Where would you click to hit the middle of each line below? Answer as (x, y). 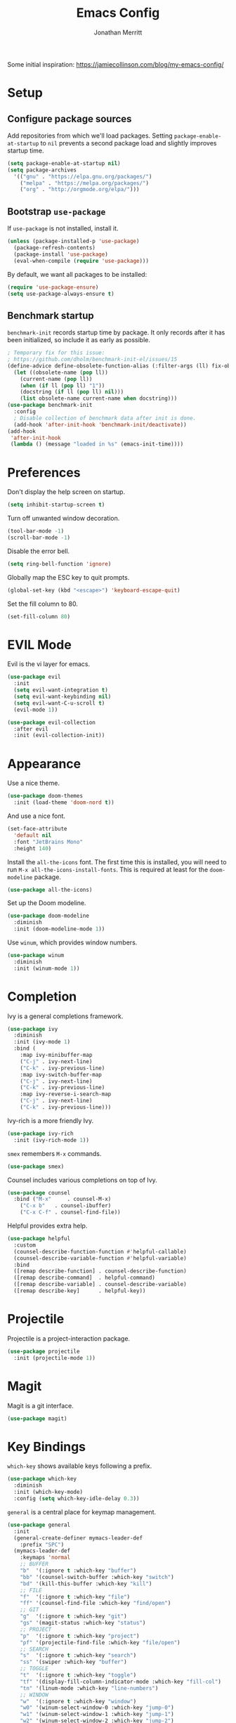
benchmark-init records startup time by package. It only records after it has (116, 332)
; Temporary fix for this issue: (56, 353)
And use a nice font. (36, 816)
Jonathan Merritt (118, 32)
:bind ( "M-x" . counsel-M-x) (63, 1199)
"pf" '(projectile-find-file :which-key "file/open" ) (100, 1642)
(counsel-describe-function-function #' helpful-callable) (100, 1251)
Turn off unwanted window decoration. (64, 519)
